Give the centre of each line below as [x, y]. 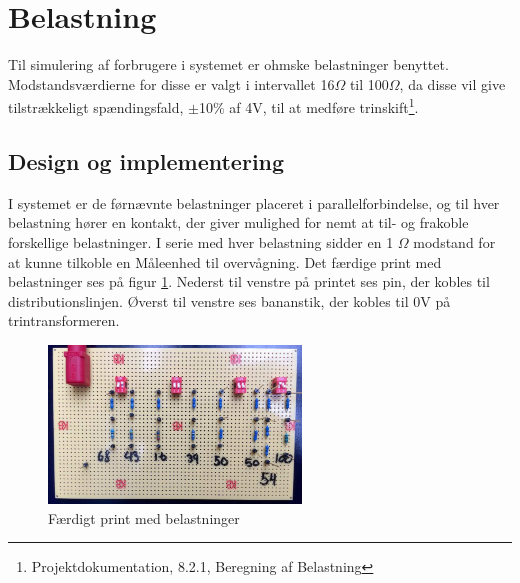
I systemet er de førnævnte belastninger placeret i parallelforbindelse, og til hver [254, 202]
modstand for [454, 241]
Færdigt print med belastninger [144, 517]
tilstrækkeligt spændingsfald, [96, 106]
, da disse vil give [452, 83]
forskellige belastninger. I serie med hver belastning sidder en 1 [201, 241]
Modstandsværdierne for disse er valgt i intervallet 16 [171, 83]
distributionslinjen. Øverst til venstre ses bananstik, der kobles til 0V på [229, 300]
